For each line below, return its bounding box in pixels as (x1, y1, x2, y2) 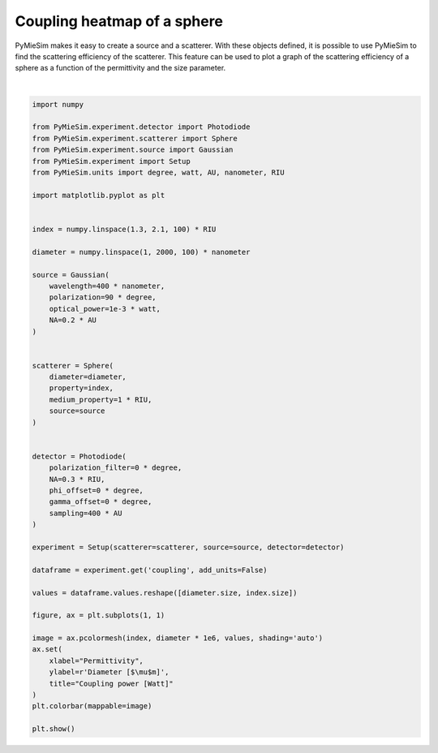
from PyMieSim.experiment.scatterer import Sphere (32, 134, 238, 143)
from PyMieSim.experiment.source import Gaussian (32, 145, 234, 154)
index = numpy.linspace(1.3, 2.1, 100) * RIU (32, 225, 217, 234)
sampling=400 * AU (49, 508, 122, 518)
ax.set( (32, 645, 62, 654)
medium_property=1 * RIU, (49, 394, 152, 404)
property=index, (49, 384, 114, 393)
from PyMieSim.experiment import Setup (32, 157, 191, 166)
